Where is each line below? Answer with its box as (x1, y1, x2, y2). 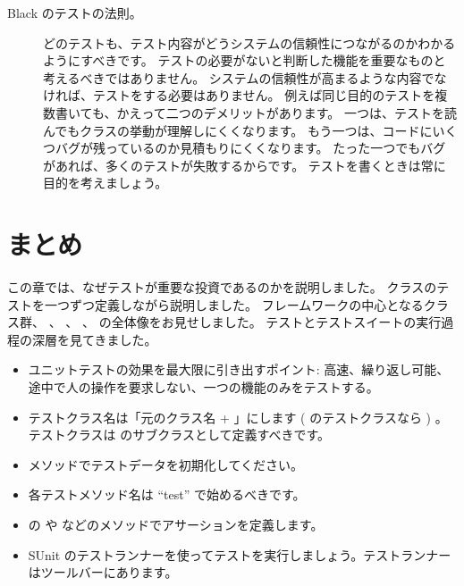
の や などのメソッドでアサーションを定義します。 (28, 515, 324, 533)
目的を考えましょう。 (43, 173, 168, 192)
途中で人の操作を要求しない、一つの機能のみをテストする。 (28, 378, 379, 397)
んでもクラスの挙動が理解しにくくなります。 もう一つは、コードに (43, 121, 433, 139)
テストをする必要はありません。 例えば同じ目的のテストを (92, 86, 435, 105)
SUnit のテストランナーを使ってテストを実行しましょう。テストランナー (28, 545, 451, 564)
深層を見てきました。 (31, 330, 157, 348)
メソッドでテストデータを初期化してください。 (28, 455, 303, 473)
